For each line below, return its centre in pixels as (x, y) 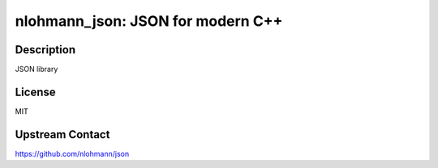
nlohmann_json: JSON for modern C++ (149, 21)
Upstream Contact (62, 134)
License (35, 92)
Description (45, 50)
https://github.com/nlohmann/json (72, 153)
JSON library (36, 69)
